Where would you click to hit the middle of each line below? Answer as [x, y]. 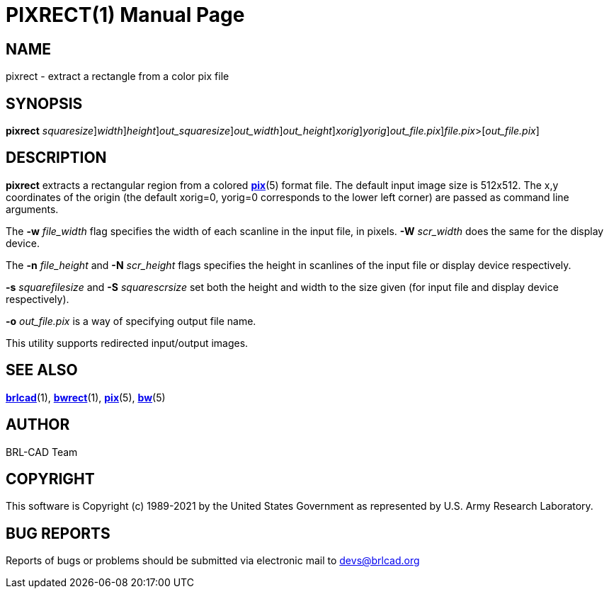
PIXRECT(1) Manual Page [125, 15]
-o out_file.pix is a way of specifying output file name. [131, 321]
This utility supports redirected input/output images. [127, 343]
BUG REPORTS [58, 533]
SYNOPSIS [44, 103]
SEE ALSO [42, 370]
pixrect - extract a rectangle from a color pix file [118, 76]
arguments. [32, 209]
